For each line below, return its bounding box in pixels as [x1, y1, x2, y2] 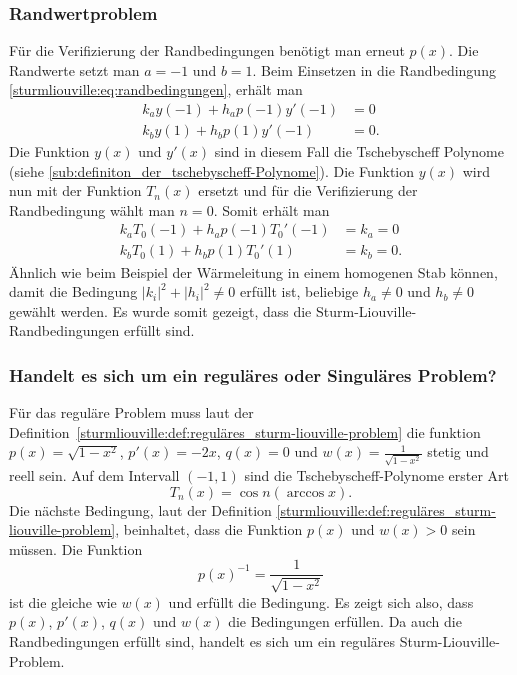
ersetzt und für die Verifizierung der [198, 180, 418, 201]
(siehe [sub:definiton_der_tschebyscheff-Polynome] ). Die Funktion [9, 160, 415, 181]
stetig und [427, 441, 489, 462]
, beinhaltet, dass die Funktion [115, 519, 303, 540]
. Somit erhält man [213, 199, 330, 220]
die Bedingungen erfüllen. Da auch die [228, 611, 462, 632]
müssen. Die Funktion [9, 538, 143, 559]
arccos [286, 485, 325, 500]
